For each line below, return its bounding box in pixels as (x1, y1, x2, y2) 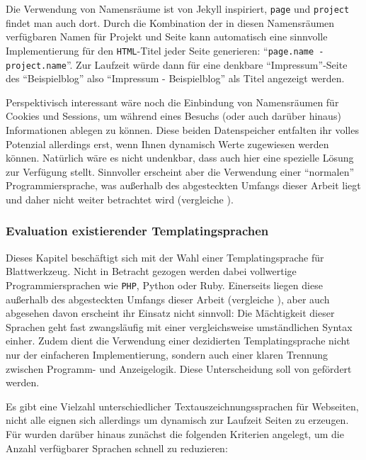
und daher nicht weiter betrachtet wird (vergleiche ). (6, 191, 234, 206)
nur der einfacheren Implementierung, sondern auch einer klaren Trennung (6, 347, 328, 361)
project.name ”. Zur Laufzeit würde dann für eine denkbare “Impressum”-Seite (6, 57, 348, 72)
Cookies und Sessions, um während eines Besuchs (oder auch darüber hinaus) (6, 108, 341, 123)
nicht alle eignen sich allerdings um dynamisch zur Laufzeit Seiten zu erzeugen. (6, 413, 349, 427)
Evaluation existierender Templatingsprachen (6, 222, 269, 240)
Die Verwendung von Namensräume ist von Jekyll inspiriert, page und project (6, 1, 350, 16)
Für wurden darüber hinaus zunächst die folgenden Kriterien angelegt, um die (6, 426, 344, 441)
